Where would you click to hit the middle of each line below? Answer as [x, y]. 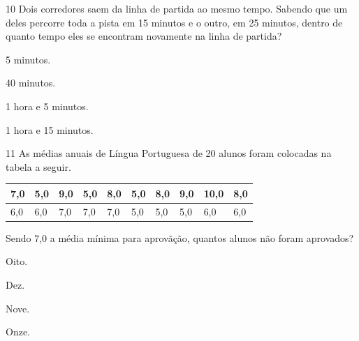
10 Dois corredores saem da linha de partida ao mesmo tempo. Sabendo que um [177, 8]
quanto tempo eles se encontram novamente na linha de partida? [144, 36]
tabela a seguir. [38, 166]
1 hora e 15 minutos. [50, 129]
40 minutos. [31, 83]
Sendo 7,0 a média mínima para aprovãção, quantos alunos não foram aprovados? [180, 237]
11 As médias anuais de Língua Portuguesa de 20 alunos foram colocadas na [169, 153]
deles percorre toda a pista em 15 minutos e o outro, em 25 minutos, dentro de [174, 22]
